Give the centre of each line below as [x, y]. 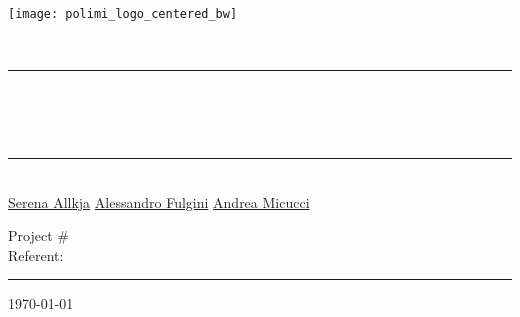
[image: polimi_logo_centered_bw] [123, 14]
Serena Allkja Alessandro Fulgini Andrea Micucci [159, 201]
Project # [38, 235]
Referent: [36, 254]
